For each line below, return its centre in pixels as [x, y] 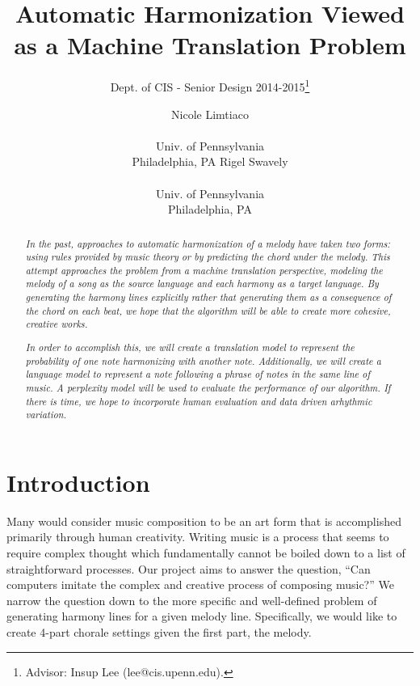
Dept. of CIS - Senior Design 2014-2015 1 [210, 85]
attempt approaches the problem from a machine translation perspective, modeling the [204, 270]
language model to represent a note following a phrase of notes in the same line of [198, 374]
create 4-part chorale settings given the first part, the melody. [159, 632]
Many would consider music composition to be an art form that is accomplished [204, 521]
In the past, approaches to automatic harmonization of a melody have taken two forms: [208, 243]
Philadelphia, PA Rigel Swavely [210, 161]
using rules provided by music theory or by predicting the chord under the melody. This [208, 257]
